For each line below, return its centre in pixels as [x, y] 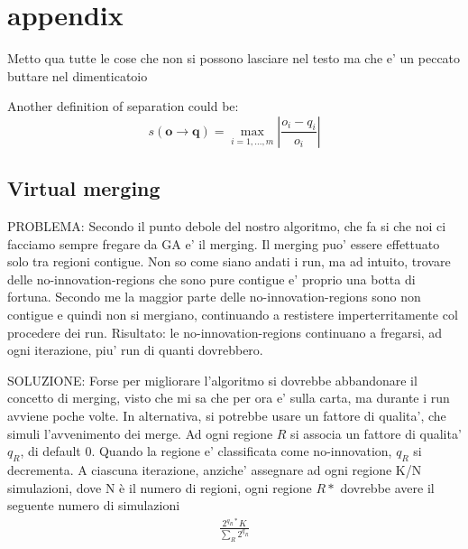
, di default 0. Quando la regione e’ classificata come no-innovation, [206, 451]
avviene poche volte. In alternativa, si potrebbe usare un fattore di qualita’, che [227, 416]
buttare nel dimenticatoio [78, 75]
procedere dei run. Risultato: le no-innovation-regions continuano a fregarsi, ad [225, 332]
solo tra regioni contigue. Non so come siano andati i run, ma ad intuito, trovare [229, 261]
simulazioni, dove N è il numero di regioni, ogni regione [160, 487]
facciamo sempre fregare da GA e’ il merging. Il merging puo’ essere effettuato [224, 243]
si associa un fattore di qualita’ [376, 433]
